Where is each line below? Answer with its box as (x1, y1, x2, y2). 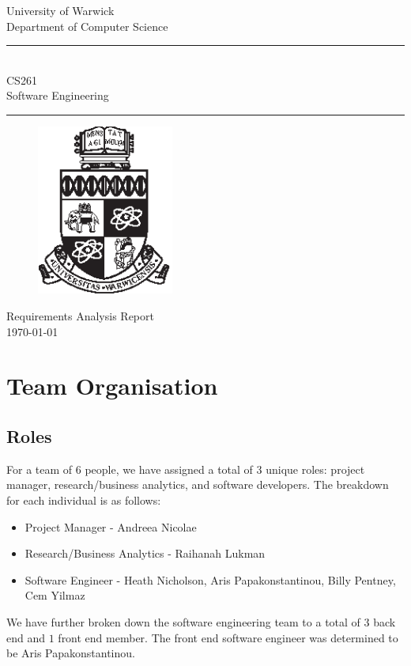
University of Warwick (6, 2, 115, 18)
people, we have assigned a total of (85, 460, 253, 477)
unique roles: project (266, 460, 365, 477)
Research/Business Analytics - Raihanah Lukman (25, 545, 266, 562)
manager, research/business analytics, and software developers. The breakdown (6, 476, 389, 493)
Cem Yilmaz (25, 587, 85, 604)
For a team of (6, 460, 73, 477)
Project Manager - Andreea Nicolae (25, 518, 197, 535)
